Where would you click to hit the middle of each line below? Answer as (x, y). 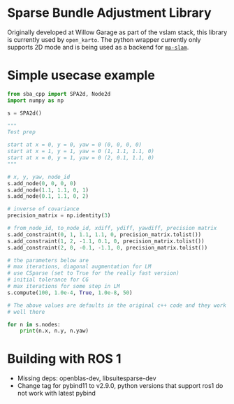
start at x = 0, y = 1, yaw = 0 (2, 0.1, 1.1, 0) (81, 158)
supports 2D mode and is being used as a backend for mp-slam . (98, 47)
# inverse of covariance (43, 209)
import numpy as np (36, 100)
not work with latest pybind (57, 394)
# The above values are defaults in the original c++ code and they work (117, 305)
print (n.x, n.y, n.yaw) (54, 331)
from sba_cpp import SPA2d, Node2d (59, 94)
